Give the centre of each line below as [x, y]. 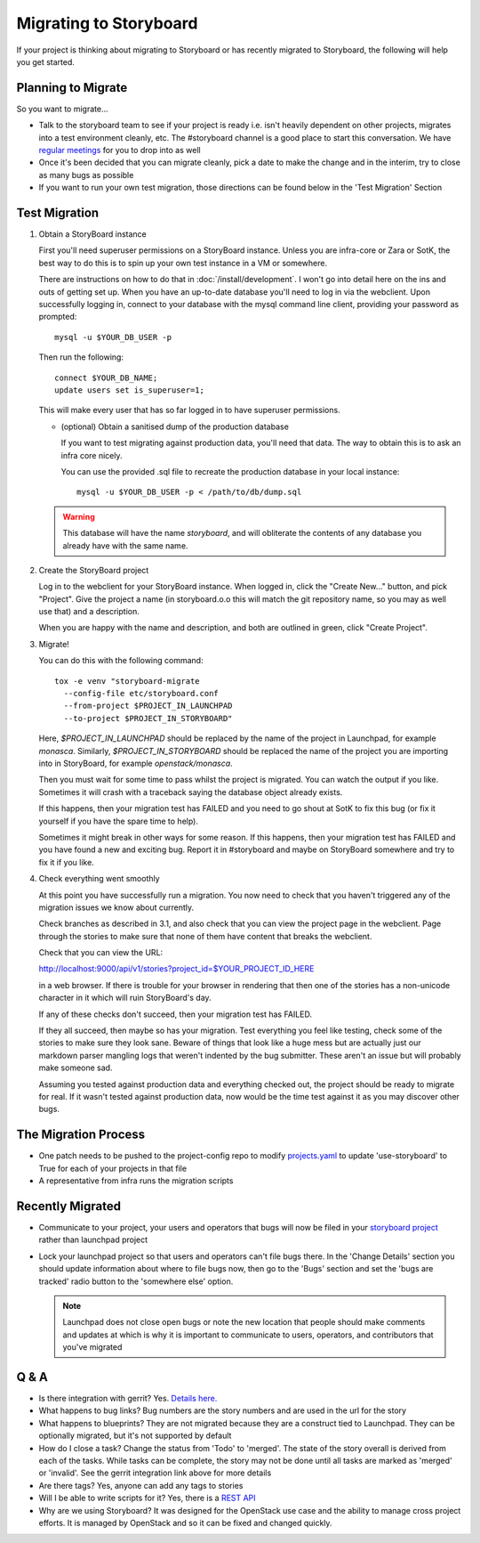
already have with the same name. [125, 545]
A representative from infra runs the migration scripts [136, 1181]
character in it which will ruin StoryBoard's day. [125, 998]
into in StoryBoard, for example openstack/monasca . [136, 763]
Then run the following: [81, 357]
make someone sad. [76, 1068]
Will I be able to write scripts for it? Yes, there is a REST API [148, 1498]
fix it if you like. [67, 862]
